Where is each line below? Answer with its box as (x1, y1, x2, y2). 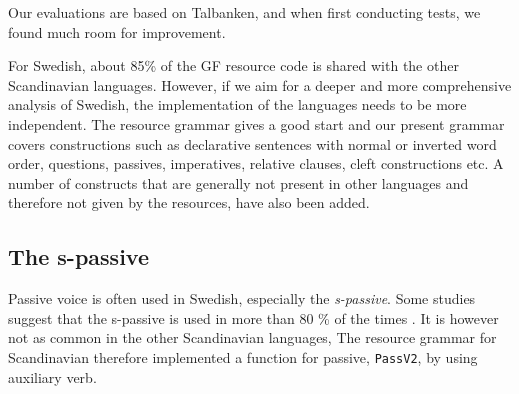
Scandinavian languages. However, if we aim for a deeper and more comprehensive (8, 74, 512, 95)
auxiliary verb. (8, 366, 97, 387)
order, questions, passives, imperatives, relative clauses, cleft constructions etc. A (8, 153, 504, 174)
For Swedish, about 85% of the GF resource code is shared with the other (8, 55, 459, 76)
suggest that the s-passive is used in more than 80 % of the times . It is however (8, 307, 499, 328)
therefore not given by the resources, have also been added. (8, 192, 370, 213)
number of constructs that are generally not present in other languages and (8, 172, 469, 193)
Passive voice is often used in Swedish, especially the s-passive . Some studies (8, 288, 476, 309)
